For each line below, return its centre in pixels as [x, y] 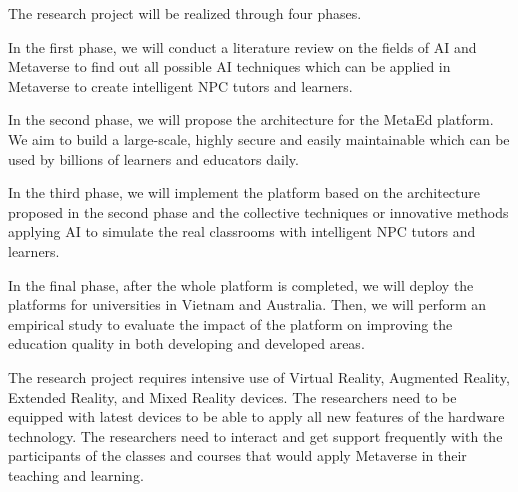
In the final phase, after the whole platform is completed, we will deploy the [241, 284]
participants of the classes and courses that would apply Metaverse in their [237, 455]
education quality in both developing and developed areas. [186, 343]
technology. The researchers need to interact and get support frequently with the [255, 435]
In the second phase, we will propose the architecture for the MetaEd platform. [251, 119]
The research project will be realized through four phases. [185, 13]
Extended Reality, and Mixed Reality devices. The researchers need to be [232, 396]
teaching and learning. [76, 474]
